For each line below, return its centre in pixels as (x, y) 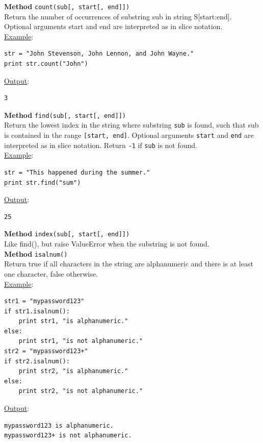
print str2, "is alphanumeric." (73, 371)
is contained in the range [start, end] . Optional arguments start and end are (129, 135)
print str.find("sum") (43, 182)
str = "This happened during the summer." (77, 173)
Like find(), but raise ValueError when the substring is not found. (107, 244)
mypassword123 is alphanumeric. (59, 425)
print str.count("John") (46, 64)
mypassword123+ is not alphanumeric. (68, 436)
